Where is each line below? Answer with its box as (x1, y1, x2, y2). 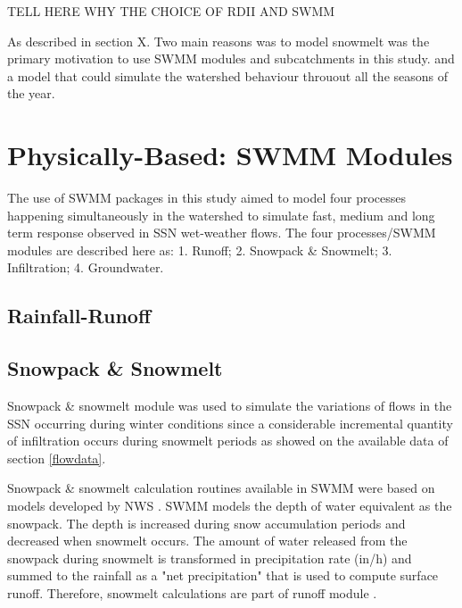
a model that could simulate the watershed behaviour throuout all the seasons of (7, 66, 449, 85)
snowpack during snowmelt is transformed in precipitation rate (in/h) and (7, 548, 412, 567)
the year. (7, 84, 55, 103)
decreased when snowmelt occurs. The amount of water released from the (7, 531, 408, 550)
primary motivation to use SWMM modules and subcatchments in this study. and (7, 49, 455, 68)
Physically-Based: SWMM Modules (7, 137, 453, 173)
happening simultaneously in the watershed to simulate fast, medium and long (7, 205, 435, 224)
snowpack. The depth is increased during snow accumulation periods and (7, 513, 406, 532)
